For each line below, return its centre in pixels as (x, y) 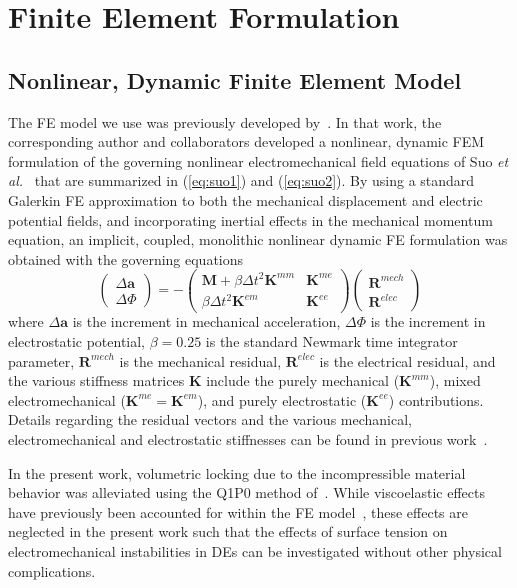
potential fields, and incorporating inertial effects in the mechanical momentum (250, 219)
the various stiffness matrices (96, 380)
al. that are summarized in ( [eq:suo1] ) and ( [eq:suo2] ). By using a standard (241, 180)
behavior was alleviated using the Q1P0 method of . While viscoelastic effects (246, 492)
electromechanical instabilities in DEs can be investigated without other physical (255, 550)
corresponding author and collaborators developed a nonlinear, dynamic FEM (246, 141)
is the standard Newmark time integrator (331, 341)
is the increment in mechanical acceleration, (206, 321)
